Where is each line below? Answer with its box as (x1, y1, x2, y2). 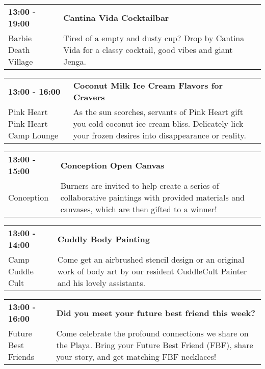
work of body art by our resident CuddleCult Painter (57, 265, 247, 277)
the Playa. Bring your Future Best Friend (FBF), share (56, 339, 253, 351)
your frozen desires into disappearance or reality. (73, 129, 246, 141)
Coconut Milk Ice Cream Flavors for (73, 79, 223, 91)
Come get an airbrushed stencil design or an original (57, 253, 245, 265)
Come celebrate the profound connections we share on (56, 327, 249, 339)
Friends (8, 351, 35, 362)
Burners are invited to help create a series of (60, 180, 219, 191)
